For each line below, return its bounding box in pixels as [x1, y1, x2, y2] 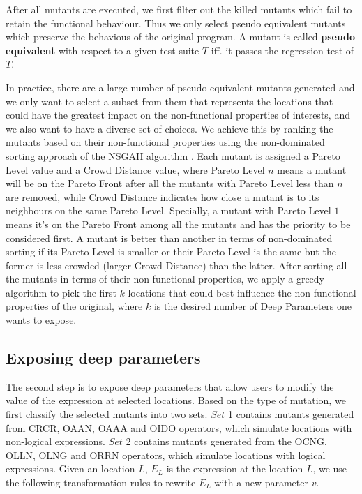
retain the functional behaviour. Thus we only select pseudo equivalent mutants [6, 15, 346, 30]
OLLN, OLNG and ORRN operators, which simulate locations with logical [6, 447, 326, 462]
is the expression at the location [166, 461, 303, 476]
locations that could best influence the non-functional [128, 285, 356, 299]
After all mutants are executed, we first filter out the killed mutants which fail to [6, 2, 352, 16]
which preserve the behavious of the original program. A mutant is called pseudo [6, 29, 355, 44]
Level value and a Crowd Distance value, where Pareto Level [6, 162, 265, 177]
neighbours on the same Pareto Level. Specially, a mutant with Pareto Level [6, 203, 331, 218]
